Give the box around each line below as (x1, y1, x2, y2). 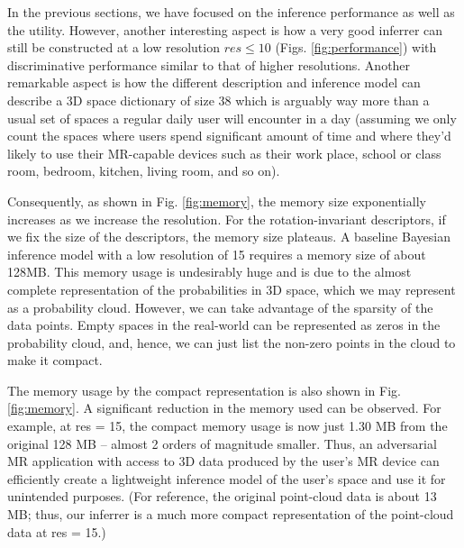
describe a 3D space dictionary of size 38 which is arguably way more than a (7, 90, 430, 109)
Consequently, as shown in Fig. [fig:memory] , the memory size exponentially (7, 191, 426, 210)
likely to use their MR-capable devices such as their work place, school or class (7, 143, 441, 162)
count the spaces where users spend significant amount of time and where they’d (7, 126, 451, 145)
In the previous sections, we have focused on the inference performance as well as (7, 3, 455, 21)
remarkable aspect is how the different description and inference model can (7, 73, 421, 92)
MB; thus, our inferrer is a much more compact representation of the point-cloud (7, 505, 454, 524)
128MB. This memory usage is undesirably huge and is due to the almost (7, 262, 412, 281)
